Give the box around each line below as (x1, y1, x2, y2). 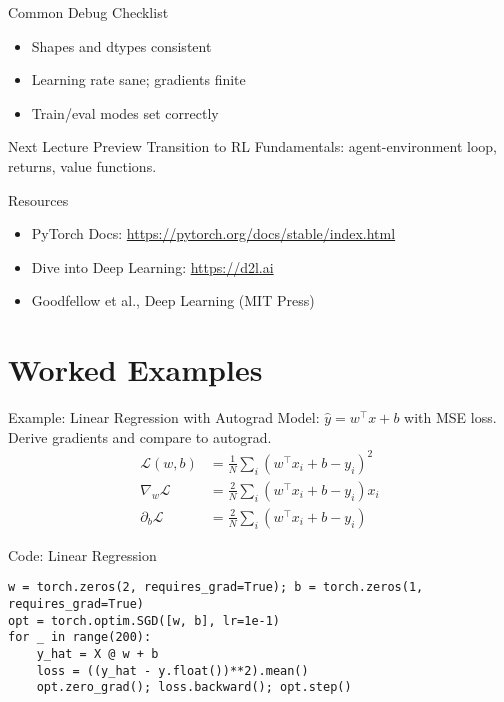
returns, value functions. (8, 155, 157, 176)
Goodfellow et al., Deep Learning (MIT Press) (31, 290, 315, 311)
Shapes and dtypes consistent (31, 35, 212, 56)
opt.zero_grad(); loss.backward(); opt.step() (36, 680, 352, 695)
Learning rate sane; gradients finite (31, 69, 246, 90)
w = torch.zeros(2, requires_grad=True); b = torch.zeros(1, (8, 580, 424, 595)
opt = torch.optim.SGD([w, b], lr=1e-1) (8, 613, 281, 628)
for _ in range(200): (8, 630, 152, 645)
